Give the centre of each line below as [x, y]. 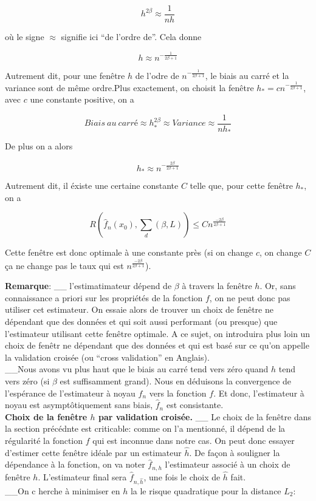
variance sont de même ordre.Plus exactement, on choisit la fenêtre [129, 87]
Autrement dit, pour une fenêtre [65, 75]
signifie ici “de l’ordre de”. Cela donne [131, 37]
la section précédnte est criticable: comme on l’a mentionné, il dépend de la [145, 428]
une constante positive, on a [82, 99]
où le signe [25, 37]
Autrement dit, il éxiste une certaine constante [92, 186]
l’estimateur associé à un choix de [228, 464]
